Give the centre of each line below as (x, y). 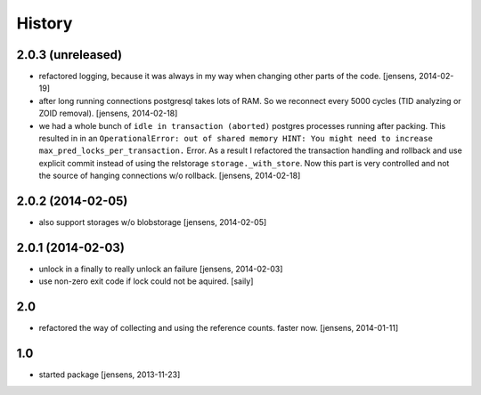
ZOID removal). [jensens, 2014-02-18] (108, 113)
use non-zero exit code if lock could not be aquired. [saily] (146, 281)
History (45, 23)
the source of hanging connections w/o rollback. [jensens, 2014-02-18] (170, 176)
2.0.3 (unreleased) (69, 55)
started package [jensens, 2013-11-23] (110, 375)
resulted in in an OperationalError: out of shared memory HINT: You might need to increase (236, 139)
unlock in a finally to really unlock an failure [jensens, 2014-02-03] (161, 269)
